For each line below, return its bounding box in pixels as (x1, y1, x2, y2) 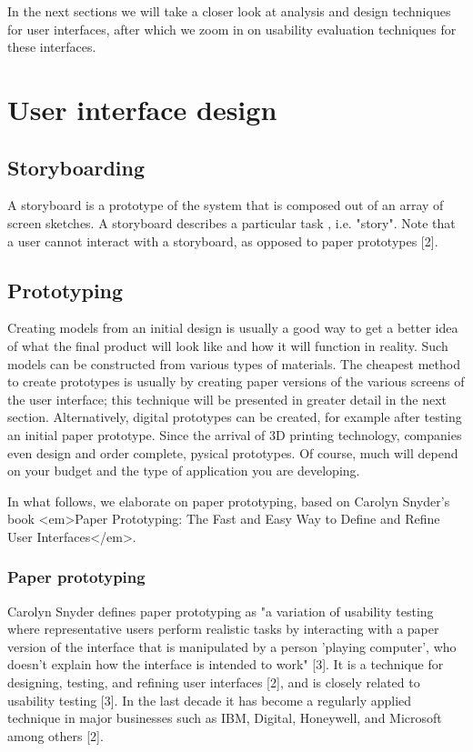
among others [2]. (7, 726, 104, 745)
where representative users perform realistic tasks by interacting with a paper (7, 619, 439, 638)
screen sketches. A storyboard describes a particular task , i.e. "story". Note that (7, 213, 456, 232)
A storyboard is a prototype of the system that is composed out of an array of (7, 196, 444, 215)
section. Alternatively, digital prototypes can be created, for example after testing (7, 407, 462, 426)
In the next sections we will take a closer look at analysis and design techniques (7, 2, 451, 20)
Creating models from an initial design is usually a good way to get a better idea (7, 318, 458, 337)
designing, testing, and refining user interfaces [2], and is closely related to (7, 673, 420, 692)
